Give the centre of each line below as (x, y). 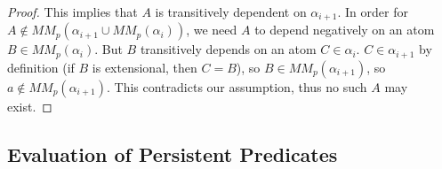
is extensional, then (145, 67)
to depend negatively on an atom (345, 30)
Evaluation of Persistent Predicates (173, 154)
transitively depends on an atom (228, 49)
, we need (212, 30)
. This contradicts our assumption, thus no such (237, 86)
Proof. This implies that (72, 12)
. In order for (373, 12)
